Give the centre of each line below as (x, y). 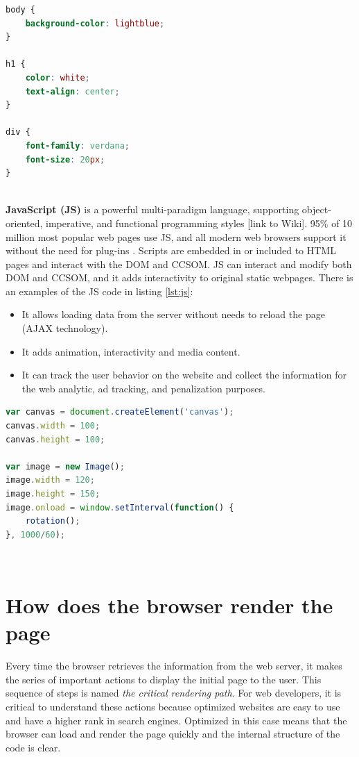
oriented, (24, 223)
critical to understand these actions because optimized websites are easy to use (173, 707)
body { (20, 10)
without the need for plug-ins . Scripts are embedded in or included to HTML (171, 250)
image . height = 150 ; (53, 494)
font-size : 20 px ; (65, 159)
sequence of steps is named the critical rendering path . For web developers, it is (174, 693)
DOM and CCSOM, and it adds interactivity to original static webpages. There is (179, 277)
